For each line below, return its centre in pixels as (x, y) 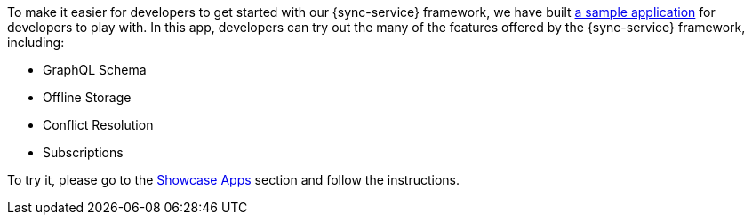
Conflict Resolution (98, 125)
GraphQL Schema (95, 70)
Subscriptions (83, 152)
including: (36, 42)
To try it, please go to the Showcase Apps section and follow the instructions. (234, 180)
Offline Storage (87, 97)
